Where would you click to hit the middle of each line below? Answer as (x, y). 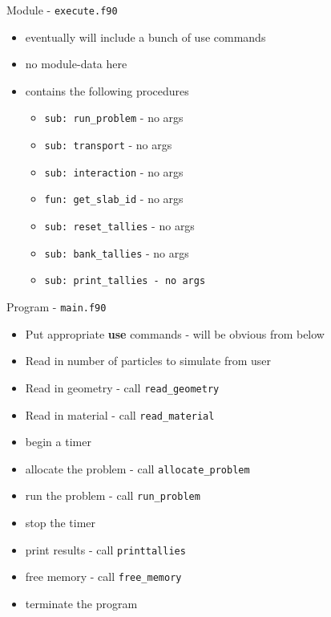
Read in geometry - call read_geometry (122, 387)
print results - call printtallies (105, 549)
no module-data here (76, 64)
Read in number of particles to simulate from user (148, 361)
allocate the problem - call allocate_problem (137, 468)
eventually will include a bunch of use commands (145, 37)
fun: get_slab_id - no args (114, 199)
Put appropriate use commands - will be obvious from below (175, 333)
